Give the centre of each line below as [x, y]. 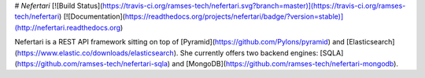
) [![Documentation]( [92, 16]
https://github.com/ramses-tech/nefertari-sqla [92, 63]
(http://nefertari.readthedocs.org [68, 27]
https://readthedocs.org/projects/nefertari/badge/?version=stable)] [234, 16]
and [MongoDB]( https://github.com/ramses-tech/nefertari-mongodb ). [285, 63]
